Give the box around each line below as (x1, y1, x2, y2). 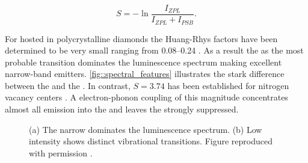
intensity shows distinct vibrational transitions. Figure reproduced (29, 135, 273, 147)
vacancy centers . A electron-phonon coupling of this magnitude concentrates (5, 91, 288, 103)
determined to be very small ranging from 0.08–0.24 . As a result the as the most (5, 44, 304, 57)
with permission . (29, 146, 93, 159)
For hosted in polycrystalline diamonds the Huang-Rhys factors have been (5, 32, 278, 45)
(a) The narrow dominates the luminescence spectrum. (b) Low (29, 123, 262, 135)
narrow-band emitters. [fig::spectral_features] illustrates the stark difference (5, 67, 285, 80)
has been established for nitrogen (167, 79, 289, 91)
